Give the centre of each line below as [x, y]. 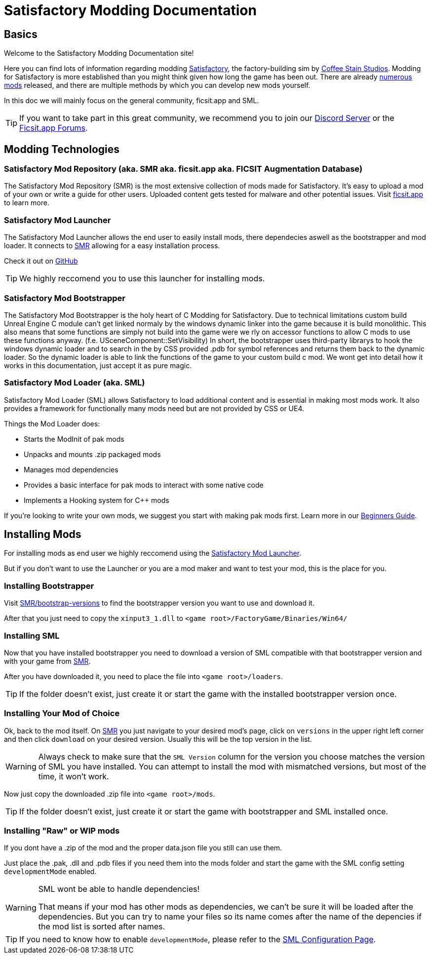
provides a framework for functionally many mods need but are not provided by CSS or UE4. [154, 408]
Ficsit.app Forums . [54, 128]
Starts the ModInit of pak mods [74, 439]
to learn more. [27, 203]
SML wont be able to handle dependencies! [119, 889]
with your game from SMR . [47, 661]
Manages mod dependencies [71, 469]
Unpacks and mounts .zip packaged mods [92, 454]
